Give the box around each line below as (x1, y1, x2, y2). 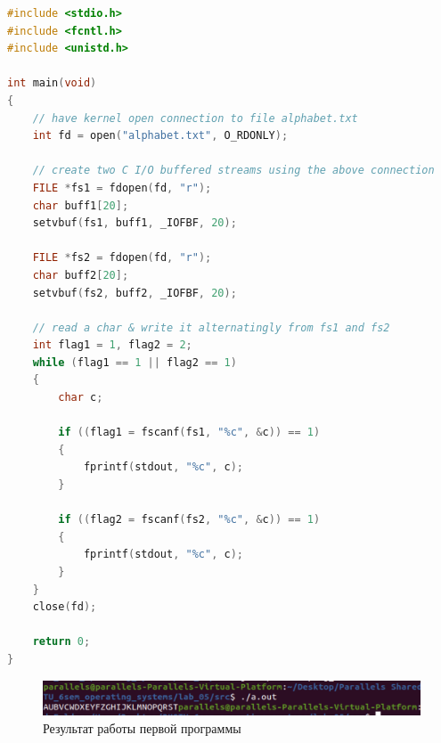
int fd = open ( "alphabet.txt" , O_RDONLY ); (32, 129, 289, 143)
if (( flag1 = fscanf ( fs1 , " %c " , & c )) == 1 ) (58, 426, 321, 439)
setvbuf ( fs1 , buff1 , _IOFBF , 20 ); (32, 216, 237, 230)
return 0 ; (32, 635, 91, 649)
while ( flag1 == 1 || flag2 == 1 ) (32, 355, 237, 369)
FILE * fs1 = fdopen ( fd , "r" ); (32, 181, 212, 194)
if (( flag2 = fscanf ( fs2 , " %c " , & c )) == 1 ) (58, 513, 321, 527)
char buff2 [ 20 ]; (32, 268, 129, 282)
